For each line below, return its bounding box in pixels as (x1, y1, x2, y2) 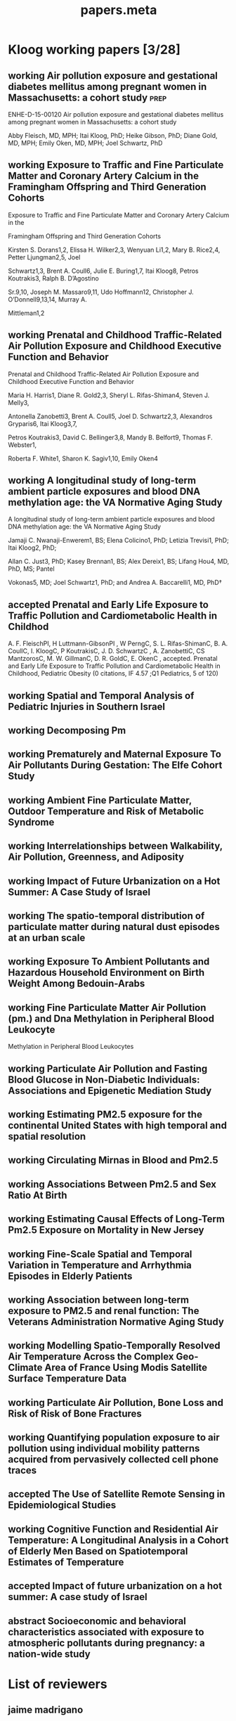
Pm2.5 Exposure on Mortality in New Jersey (8, 1224, 204, 1236)
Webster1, (8, 440, 37, 449)
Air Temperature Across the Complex (8, 1351, 174, 1362)
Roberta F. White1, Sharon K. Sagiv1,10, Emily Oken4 (8, 454, 159, 463)
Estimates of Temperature (8, 1556, 124, 1568)
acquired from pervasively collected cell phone (8, 1454, 219, 1466)
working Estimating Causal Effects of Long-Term (8, 1213, 225, 1225)
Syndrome (8, 816, 55, 828)
